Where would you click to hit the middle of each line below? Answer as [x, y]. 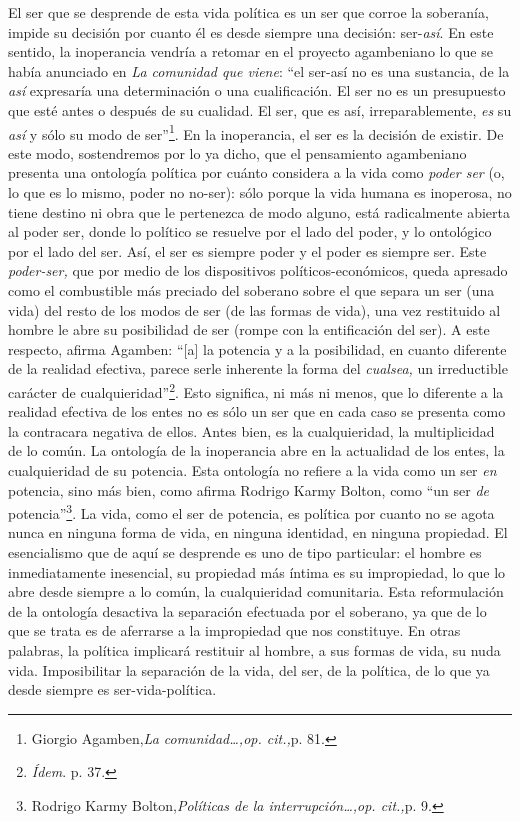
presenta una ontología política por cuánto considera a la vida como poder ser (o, [256, 172]
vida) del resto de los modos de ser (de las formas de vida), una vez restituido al [254, 309]
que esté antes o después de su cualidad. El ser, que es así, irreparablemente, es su [260, 109]
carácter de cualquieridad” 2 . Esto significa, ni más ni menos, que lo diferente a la [256, 390]
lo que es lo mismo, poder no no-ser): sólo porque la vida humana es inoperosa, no [260, 192]
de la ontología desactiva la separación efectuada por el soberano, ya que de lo [247, 610]
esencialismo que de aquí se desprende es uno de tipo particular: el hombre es [245, 552]
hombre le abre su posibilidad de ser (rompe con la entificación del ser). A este [249, 329]
